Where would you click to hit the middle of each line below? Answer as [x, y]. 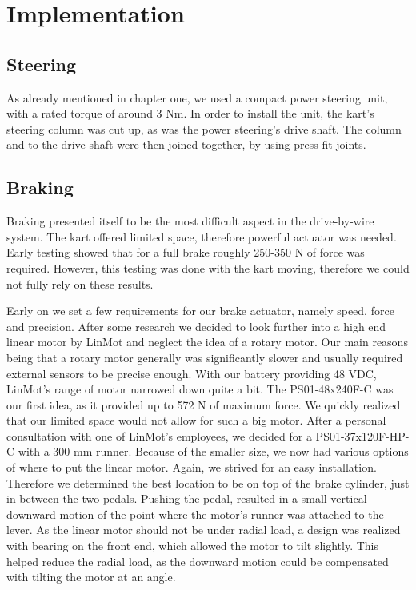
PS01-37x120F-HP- [362, 435]
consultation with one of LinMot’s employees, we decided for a [159, 435]
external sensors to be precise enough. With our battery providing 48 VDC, [192, 373]
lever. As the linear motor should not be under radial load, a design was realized [204, 530]
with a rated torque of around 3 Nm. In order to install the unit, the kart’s [190, 113]
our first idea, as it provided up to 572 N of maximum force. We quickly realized [204, 404]
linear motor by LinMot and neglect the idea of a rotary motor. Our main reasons [207, 342]
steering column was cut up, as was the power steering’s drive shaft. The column [204, 128]
